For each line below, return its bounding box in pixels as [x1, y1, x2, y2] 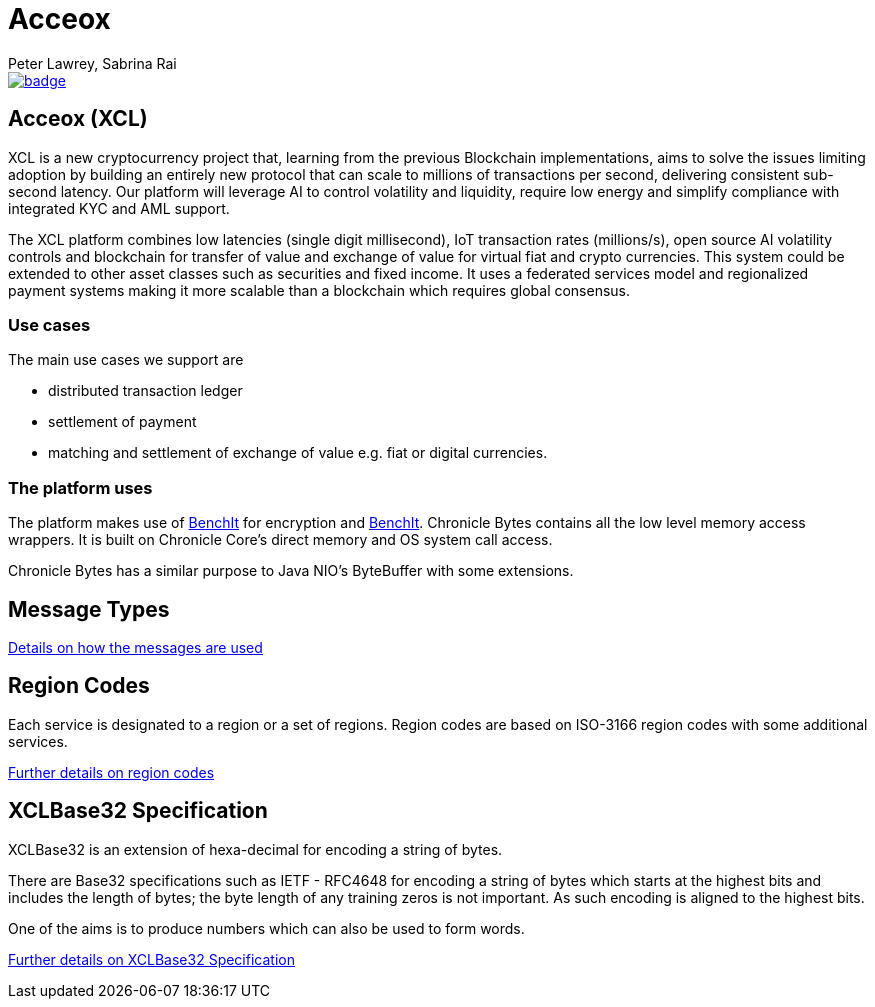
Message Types [8, 596, 170, 622]
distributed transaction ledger [48, 382, 243, 400]
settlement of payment [48, 413, 197, 431]
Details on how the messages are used [8, 638, 263, 656]
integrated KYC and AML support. [8, 199, 230, 217]
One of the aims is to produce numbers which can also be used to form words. [8, 919, 525, 937]
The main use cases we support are [8, 351, 244, 369]
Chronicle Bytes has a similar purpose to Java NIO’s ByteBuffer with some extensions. [8, 562, 574, 580]
